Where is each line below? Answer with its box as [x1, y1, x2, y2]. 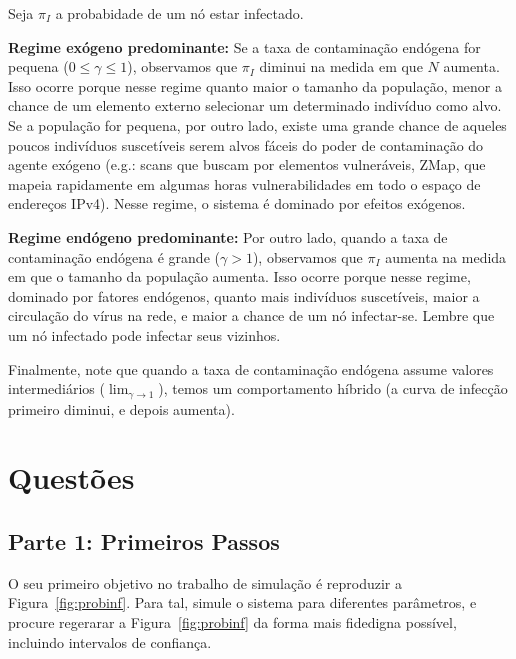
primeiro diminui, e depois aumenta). [8, 398, 235, 419]
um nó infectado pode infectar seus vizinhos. [8, 324, 281, 345]
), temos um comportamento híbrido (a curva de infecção [158, 378, 508, 399]
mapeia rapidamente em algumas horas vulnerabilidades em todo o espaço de [8, 173, 481, 194]
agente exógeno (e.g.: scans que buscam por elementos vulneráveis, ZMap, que [8, 154, 486, 175]
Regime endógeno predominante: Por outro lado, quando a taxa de [8, 226, 448, 247]
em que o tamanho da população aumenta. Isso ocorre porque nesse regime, [8, 266, 471, 287]
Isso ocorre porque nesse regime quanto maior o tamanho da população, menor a [8, 75, 503, 96]
